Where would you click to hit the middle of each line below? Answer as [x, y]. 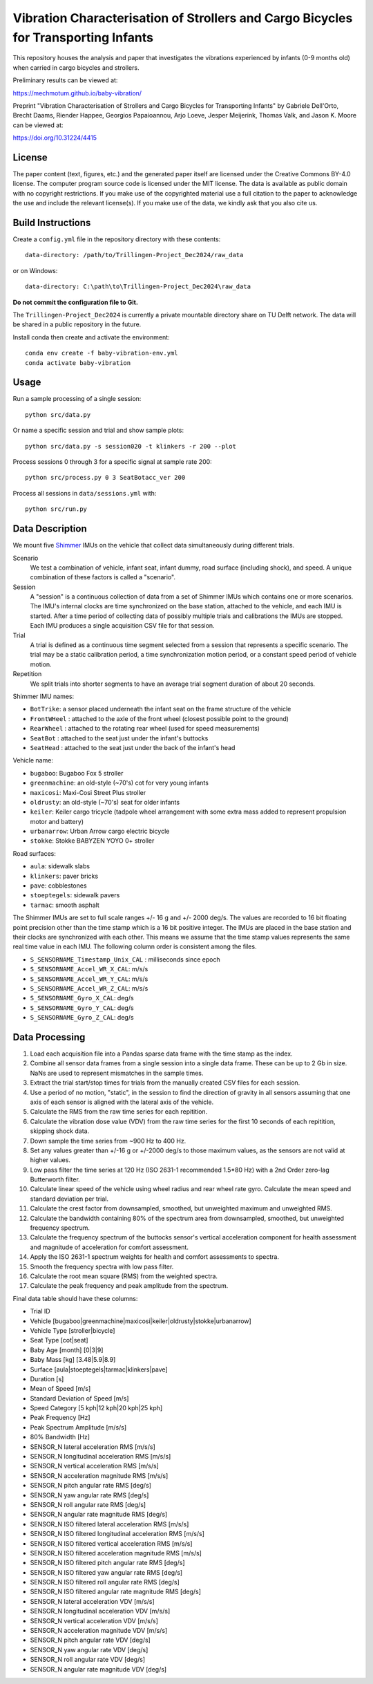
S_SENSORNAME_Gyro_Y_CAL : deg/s [82, 1008]
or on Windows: [35, 270]
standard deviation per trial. [69, 1199]
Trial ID [40, 1311]
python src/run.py [56, 509]
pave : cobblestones [58, 886]
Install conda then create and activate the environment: [91, 337]
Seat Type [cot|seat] [59, 1340]
